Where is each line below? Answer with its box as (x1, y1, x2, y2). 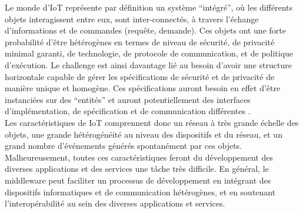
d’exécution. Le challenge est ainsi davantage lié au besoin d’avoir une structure (5, 58, 292, 71)
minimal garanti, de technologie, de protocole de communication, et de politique (5, 47, 294, 59)
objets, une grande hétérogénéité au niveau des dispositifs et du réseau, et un (5, 128, 282, 140)
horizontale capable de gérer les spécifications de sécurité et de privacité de (5, 70, 275, 82)
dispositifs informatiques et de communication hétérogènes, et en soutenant (5, 185, 276, 198)
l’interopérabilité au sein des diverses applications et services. (5, 197, 225, 209)
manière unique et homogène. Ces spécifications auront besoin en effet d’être (5, 82, 281, 94)
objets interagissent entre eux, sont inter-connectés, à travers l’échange (5, 12, 259, 25)
